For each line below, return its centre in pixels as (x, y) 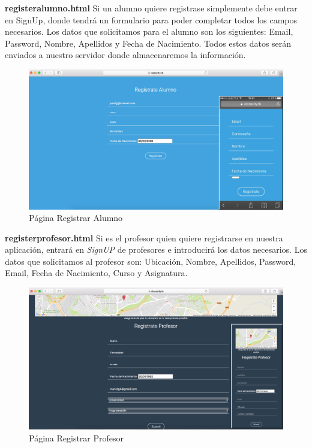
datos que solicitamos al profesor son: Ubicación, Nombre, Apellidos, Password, (151, 261)
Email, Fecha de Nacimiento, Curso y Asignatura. (96, 273)
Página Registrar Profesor (76, 438)
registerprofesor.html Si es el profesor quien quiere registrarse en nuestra (144, 237)
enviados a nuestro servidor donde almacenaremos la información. (125, 55)
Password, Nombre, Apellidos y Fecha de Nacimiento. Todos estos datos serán (148, 43)
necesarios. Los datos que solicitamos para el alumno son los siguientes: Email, (149, 31)
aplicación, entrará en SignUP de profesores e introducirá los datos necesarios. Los (156, 249)
